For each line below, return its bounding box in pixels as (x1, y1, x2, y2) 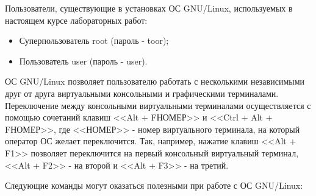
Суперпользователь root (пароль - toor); (19, 34, 169, 47)
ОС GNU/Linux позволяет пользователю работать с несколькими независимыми (5, 75, 304, 88)
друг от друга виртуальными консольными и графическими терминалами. (5, 86, 279, 99)
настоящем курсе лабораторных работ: (5, 13, 148, 26)
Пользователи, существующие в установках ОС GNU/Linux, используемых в (5, 2, 293, 14)
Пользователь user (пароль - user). (19, 54, 148, 67)
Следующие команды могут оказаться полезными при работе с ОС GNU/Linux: (5, 179, 303, 192)
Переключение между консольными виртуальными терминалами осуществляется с (5, 99, 311, 111)
